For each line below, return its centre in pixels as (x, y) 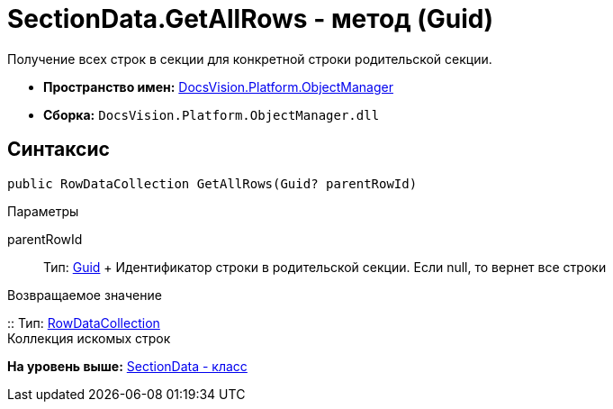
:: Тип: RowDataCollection (84, 323)
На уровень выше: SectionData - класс (127, 366)
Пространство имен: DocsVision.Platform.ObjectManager (218, 86)
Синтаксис (59, 150)
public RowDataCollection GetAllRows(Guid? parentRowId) (212, 183)
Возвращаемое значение (85, 295)
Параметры (43, 211)
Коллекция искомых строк (89, 338)
